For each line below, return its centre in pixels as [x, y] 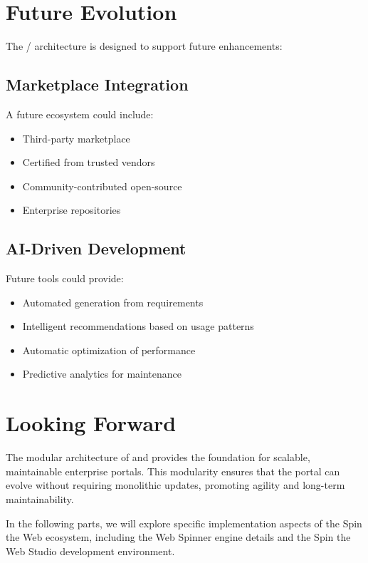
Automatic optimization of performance [109, 350]
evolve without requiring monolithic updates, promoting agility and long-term [175, 485]
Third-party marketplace [76, 138]
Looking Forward [91, 423]
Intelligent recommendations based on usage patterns [138, 326]
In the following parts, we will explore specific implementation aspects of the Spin [184, 523]
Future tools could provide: [65, 278]
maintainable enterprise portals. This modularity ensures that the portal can [173, 471]
